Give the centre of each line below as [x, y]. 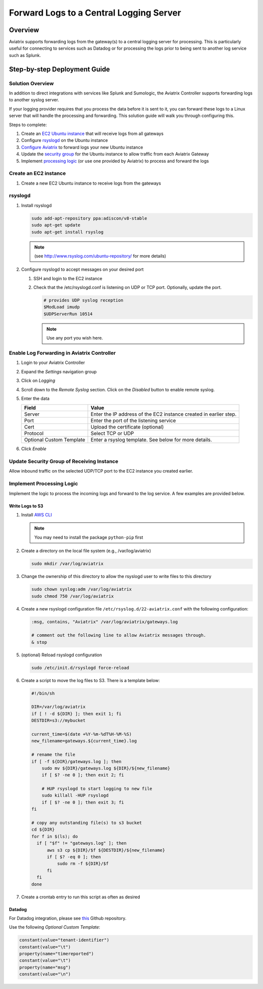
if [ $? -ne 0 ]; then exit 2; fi [83, 775]
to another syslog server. [34, 100]
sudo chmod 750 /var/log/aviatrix [73, 596]
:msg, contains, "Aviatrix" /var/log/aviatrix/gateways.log [105, 622]
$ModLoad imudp [62, 307]
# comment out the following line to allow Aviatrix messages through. [119, 635]
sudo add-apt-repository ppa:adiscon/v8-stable [89, 218]
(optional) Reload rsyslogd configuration [62, 655]
